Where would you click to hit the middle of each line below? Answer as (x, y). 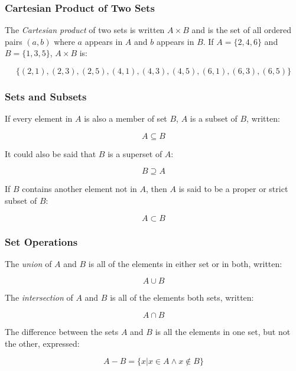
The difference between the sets (62, 331)
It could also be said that (51, 153)
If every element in (39, 118)
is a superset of (135, 153)
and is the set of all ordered (242, 30)
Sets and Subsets (46, 96)
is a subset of (214, 118)
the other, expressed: (42, 343)
